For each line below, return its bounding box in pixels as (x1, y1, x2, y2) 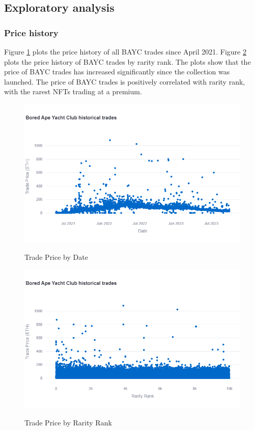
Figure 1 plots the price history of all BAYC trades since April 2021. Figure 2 (4, 46, 246, 57)
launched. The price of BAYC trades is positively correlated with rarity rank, (4, 76, 245, 87)
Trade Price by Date (24, 252, 88, 262)
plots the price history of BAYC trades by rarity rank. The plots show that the (4, 56, 251, 67)
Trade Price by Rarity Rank (24, 417, 112, 427)
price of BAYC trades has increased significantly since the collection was (4, 66, 230, 77)
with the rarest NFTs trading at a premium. (4, 86, 142, 97)
